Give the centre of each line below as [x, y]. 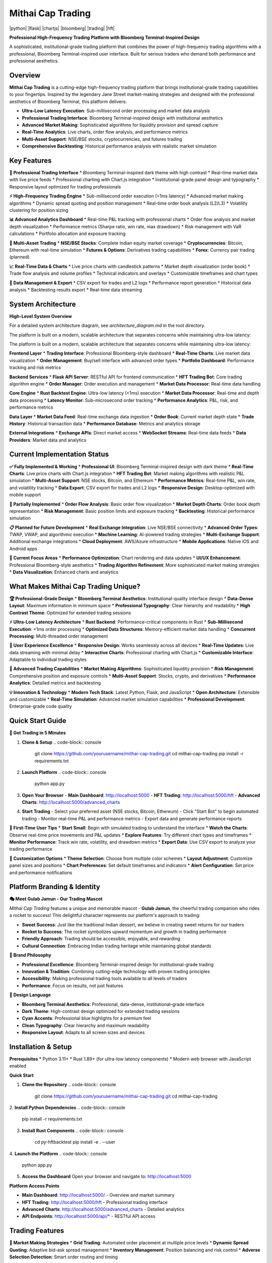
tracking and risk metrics [35, 368]
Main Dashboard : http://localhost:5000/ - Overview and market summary [98, 1195]
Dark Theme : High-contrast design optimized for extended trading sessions [101, 1011]
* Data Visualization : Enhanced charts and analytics [64, 572]
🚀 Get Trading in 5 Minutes [38, 733]
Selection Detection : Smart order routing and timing [63, 1257]
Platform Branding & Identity [55, 887]
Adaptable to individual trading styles [48, 660]
